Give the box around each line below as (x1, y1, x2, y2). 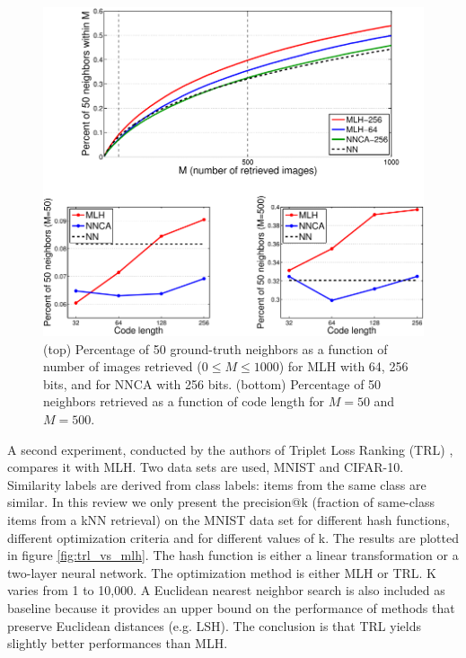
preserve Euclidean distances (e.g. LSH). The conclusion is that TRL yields (7, 616, 421, 635)
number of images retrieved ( (43, 357, 202, 376)
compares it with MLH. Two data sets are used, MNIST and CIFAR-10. (7, 458, 404, 476)
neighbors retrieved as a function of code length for (43, 392, 324, 411)
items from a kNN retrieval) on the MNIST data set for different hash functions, (7, 510, 450, 529)
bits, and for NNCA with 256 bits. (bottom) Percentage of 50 (43, 374, 382, 393)
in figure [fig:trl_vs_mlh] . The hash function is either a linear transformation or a (7, 546, 459, 565)
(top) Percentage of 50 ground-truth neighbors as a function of (43, 339, 388, 358)
